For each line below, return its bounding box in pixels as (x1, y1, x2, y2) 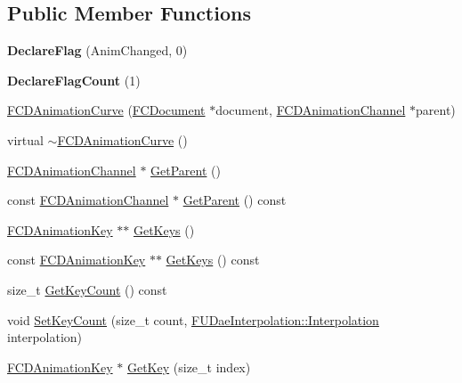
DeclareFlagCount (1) (7, 70, 141, 89)
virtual (7, 130, 44, 149)
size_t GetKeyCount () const (7, 280, 167, 298)
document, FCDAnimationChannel (215, 101, 406, 119)
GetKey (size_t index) (126, 357, 251, 376)
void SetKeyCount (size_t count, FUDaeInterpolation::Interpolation (7, 310, 379, 329)
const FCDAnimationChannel (7, 191, 169, 209)
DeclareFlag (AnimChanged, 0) (7, 41, 188, 60)
